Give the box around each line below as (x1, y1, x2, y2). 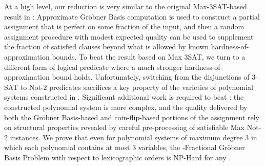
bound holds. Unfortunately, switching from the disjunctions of (52, 71, 250, 82)
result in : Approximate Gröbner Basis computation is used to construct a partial (4, 11, 260, 22)
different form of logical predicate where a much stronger (4, 61, 182, 72)
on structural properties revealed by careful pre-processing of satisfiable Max (4, 122, 245, 133)
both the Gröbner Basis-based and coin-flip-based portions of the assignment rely (4, 112, 260, 122)
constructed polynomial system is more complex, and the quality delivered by (4, 101, 248, 112)
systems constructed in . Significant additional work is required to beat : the (4, 91, 244, 102)
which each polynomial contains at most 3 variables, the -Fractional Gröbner (4, 142, 245, 153)
